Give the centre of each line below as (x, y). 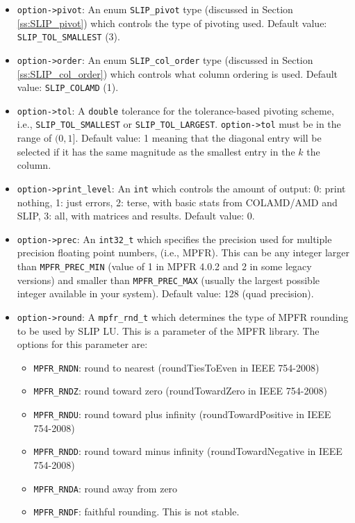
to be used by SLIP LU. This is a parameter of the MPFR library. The (168, 330)
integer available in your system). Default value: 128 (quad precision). (165, 293)
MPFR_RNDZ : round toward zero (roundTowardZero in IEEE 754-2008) (180, 391)
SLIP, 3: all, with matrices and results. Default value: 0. (136, 216)
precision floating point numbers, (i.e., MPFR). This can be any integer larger (183, 252)
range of (34, 138)
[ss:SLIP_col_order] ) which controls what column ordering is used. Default (177, 73)
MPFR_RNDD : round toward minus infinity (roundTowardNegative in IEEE (188, 451)
